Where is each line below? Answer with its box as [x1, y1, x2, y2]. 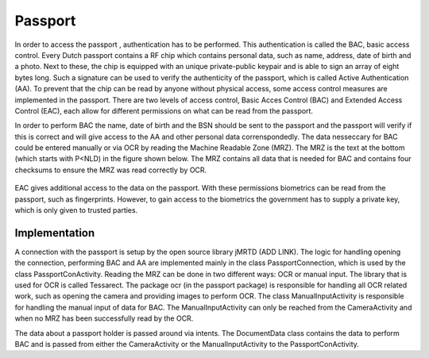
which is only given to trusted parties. [14, 206, 138, 215]
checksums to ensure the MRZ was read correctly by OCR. [14, 165, 207, 175]
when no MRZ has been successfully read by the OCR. [14, 314, 194, 323]
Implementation [14, 226, 95, 240]
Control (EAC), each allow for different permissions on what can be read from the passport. [14, 106, 314, 115]
